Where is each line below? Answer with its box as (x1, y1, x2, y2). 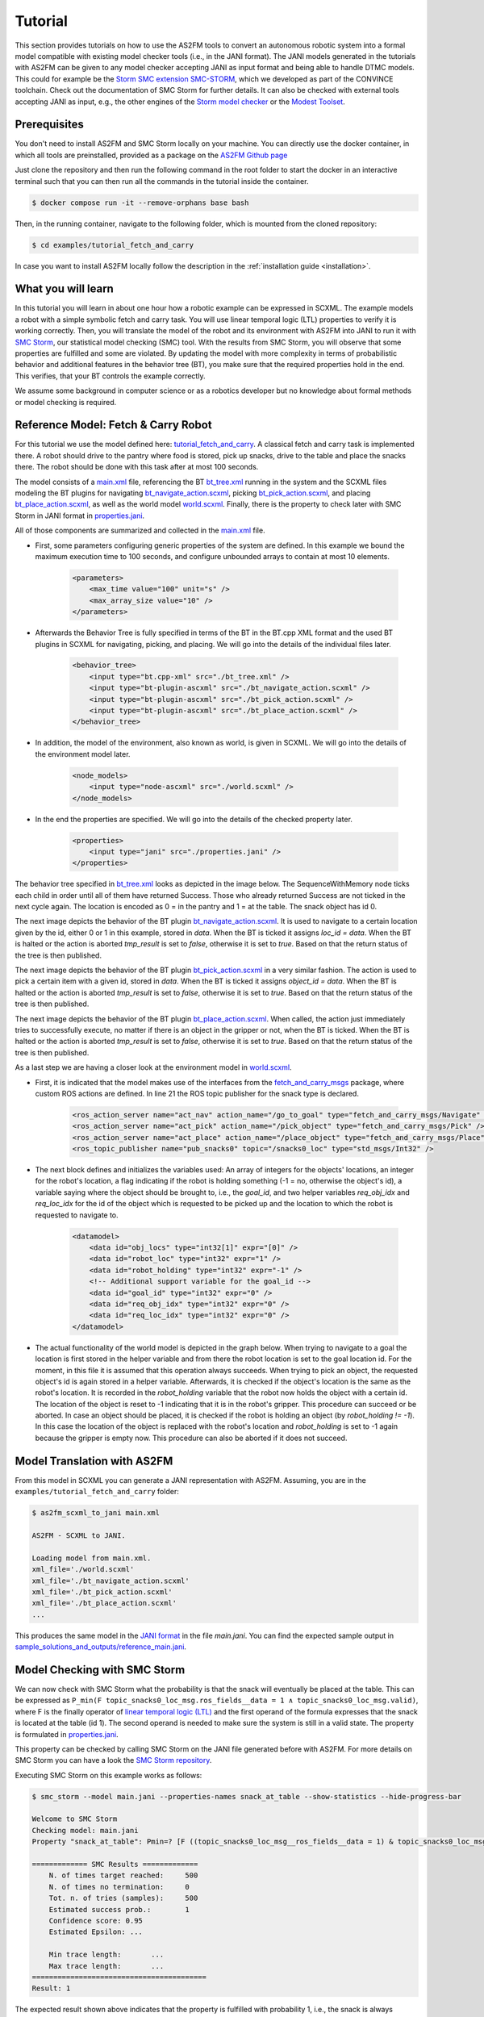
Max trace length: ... (48, 1961, 165, 1970)
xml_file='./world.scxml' (31, 1565, 135, 1574)
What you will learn (15, 282, 115, 296)
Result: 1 (31, 1984, 71, 1993)
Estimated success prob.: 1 (48, 1905, 190, 1914)
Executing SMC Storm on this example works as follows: (15, 1770, 202, 1780)
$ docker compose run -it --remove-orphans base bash (31, 198, 249, 207)
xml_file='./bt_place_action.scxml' (31, 1598, 177, 1608)
